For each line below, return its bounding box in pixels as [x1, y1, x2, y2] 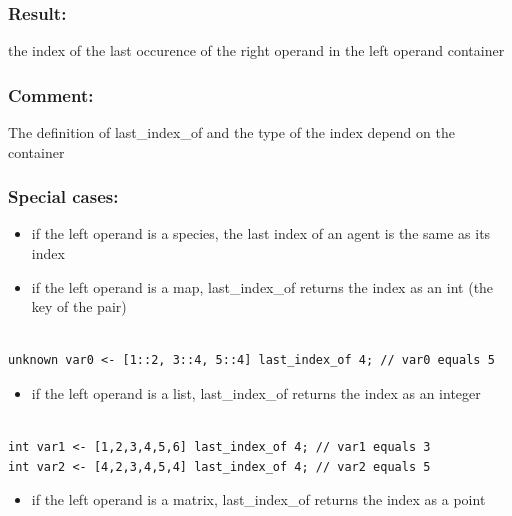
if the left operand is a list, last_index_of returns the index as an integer [31, 383, 481, 403]
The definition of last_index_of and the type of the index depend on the [8, 122, 455, 143]
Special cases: [8, 184, 119, 209]
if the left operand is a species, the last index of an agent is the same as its [31, 223, 491, 244]
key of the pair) [31, 296, 127, 317]
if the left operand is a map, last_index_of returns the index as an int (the [31, 276, 494, 297]
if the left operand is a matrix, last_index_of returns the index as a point [31, 489, 486, 510]
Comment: [8, 82, 94, 107]
